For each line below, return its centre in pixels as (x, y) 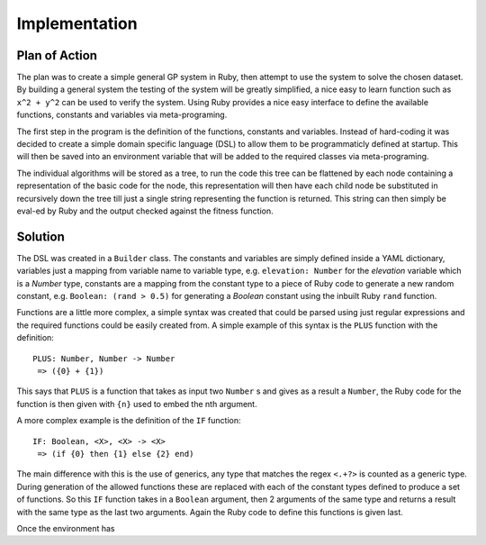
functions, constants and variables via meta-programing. (122, 115)
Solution (40, 236)
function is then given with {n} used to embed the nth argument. (137, 404)
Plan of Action (57, 55)
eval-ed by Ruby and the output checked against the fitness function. (145, 211)
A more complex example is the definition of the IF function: (129, 421)
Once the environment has (66, 528)
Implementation (77, 23)
